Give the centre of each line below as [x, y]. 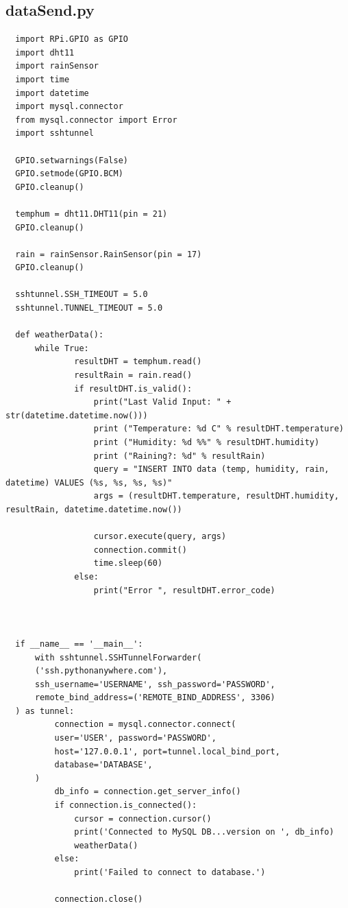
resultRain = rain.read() [133, 375]
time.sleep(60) [128, 563]
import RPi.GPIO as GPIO [72, 39]
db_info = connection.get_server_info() [148, 792]
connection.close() [99, 899]
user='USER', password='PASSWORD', [135, 738]
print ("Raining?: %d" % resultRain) [179, 456]
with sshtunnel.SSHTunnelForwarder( [118, 657]
